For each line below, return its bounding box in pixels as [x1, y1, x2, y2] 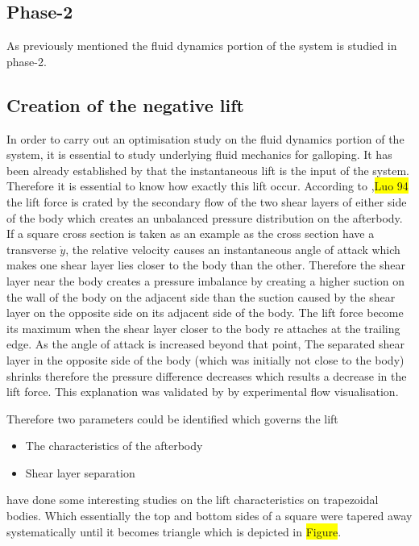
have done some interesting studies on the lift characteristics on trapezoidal [6, 491, 379, 508]
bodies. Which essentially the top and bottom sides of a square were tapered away [6, 507, 413, 524]
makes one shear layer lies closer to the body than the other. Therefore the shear [6, 256, 405, 273]
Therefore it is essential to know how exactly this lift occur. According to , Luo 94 [6, 177, 409, 194]
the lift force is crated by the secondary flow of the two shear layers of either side [6, 193, 407, 210]
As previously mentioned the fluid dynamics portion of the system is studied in [6, 37, 397, 54]
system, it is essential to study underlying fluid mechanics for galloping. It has [6, 146, 392, 163]
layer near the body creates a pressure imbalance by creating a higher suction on [6, 272, 405, 289]
